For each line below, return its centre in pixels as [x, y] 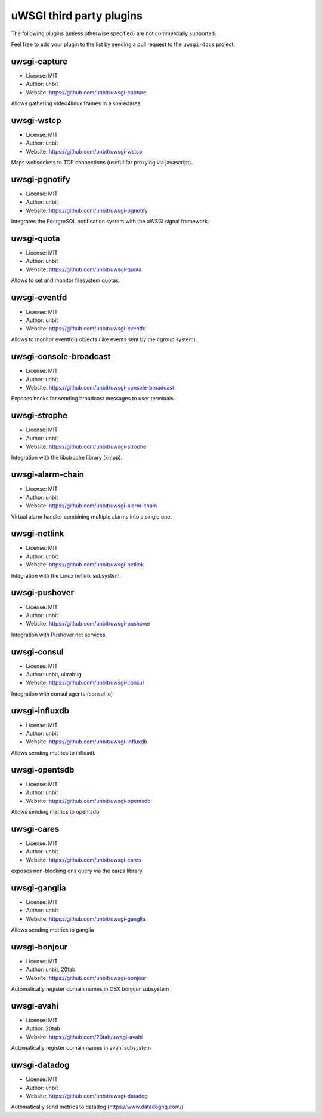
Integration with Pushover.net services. [59, 635]
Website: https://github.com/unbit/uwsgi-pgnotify [87, 210]
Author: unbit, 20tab [51, 970]
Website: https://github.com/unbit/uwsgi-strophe [86, 447]
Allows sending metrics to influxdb [53, 752]
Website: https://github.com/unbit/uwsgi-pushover [88, 624]
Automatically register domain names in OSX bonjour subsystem [90, 989]
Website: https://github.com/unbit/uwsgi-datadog [87, 1096]
